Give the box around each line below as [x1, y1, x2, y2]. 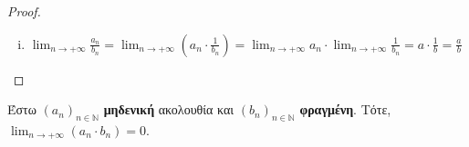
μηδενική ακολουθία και [103, 100, 234, 119]
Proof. [7, 2, 41, 20]
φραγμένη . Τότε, [299, 100, 391, 119]
